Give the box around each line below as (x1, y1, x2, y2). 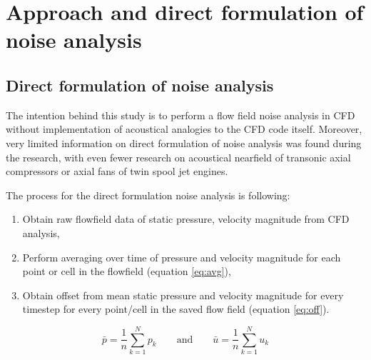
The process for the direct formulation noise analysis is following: (6, 187, 290, 202)
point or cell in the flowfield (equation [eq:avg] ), (22, 264, 231, 279)
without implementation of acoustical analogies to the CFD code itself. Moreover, (6, 121, 362, 136)
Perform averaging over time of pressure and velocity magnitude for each (22, 249, 341, 264)
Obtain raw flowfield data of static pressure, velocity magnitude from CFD (22, 211, 350, 226)
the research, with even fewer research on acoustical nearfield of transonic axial (6, 149, 351, 164)
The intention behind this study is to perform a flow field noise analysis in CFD (6, 107, 355, 122)
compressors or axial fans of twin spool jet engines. (6, 164, 228, 179)
